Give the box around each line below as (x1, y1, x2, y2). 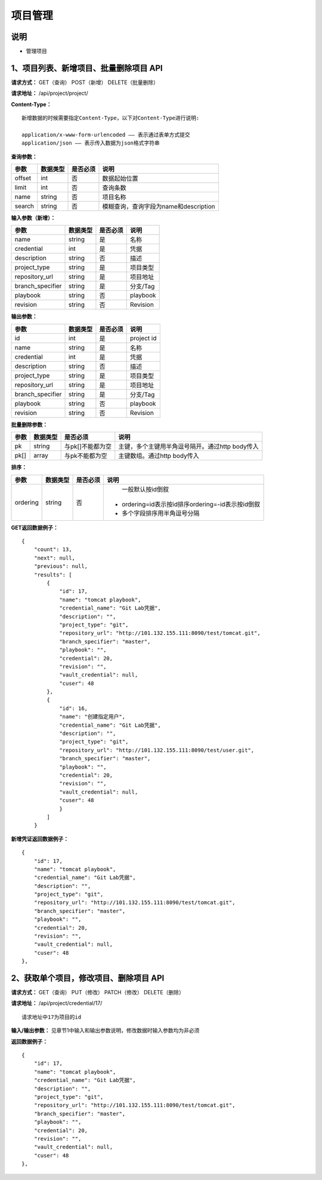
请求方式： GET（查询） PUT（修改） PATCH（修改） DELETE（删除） (11, 989, 184, 996)
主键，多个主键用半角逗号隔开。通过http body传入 (118, 442, 259, 451)
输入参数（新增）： (11, 214, 56, 222)
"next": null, (33, 554, 76, 561)
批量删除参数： (11, 421, 48, 428)
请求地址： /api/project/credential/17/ (11, 1000, 103, 1007)
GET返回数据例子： (11, 524, 59, 531)
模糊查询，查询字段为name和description (102, 202, 215, 211)
